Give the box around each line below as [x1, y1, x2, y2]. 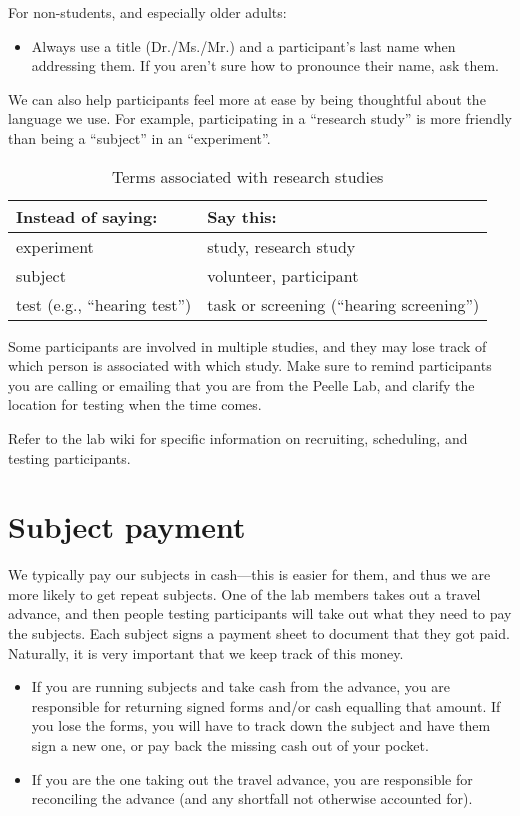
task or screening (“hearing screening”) [207, 292, 480, 316]
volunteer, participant [207, 263, 359, 287]
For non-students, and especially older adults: [8, 2, 287, 22]
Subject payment [8, 506, 246, 547]
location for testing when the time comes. [8, 394, 262, 415]
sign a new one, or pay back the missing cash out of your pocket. [31, 735, 429, 755]
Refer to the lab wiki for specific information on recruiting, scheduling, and [8, 427, 468, 448]
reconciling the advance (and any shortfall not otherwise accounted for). [31, 788, 473, 809]
